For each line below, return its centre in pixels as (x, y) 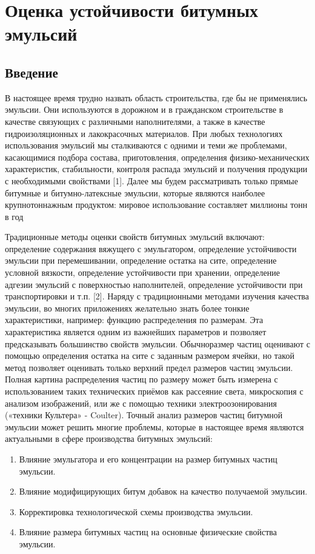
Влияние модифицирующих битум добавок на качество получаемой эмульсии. (163, 491)
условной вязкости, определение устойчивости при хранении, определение (142, 272)
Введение (31, 72)
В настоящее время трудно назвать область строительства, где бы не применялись (156, 97)
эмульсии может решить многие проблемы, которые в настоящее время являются (154, 426)
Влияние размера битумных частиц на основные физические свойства (148, 532)
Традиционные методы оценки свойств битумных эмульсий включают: (135, 237)
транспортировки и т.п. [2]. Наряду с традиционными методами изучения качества (157, 296)
